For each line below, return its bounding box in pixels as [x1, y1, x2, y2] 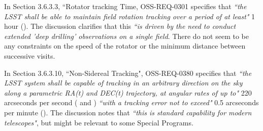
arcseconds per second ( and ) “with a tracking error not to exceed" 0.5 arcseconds [4, 97, 259, 108]
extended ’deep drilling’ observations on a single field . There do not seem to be [4, 30, 249, 41]
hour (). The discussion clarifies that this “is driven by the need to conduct [4, 21, 236, 31]
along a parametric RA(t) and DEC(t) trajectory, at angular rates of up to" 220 [4, 87, 252, 98]
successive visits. [4, 50, 55, 61]
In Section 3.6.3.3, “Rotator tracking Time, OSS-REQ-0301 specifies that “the [4, 1, 247, 11]
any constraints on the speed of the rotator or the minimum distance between [4, 40, 246, 51]
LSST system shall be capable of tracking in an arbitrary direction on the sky [4, 77, 243, 88]
